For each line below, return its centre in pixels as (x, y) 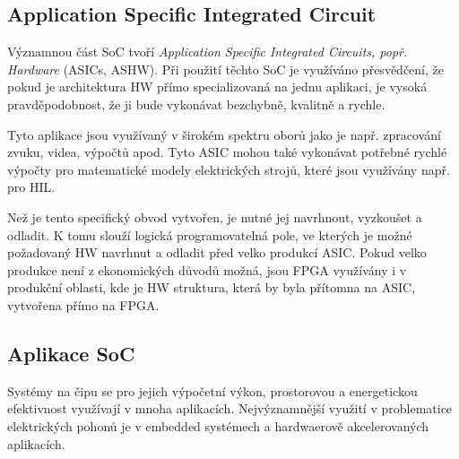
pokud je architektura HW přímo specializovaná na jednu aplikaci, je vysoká (217, 87)
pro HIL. (31, 187)
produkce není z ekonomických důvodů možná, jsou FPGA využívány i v (207, 269)
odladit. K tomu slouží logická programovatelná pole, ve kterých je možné (210, 234)
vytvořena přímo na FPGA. (83, 304)
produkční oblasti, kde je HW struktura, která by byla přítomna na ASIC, (212, 287)
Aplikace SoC (71, 353)
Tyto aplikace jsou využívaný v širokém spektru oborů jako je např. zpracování (224, 134)
